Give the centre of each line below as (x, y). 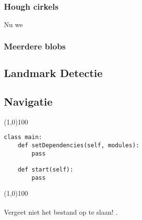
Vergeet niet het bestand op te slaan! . (61, 212)
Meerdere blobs (35, 46)
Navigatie (28, 101)
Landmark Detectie (53, 73)
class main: (23, 137)
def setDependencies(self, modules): (79, 145)
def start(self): (46, 169)
